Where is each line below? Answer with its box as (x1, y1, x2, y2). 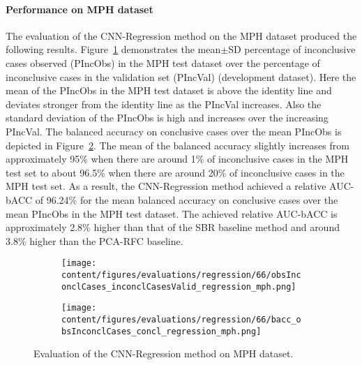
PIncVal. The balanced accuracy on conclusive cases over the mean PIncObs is (6, 124, 342, 138)
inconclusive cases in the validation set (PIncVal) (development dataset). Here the (6, 69, 356, 84)
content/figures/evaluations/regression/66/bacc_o (61, 314, 301, 325)
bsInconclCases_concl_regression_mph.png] (61, 326, 262, 336)
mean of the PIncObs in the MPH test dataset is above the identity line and (6, 83, 332, 98)
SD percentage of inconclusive (228, 42, 356, 57)
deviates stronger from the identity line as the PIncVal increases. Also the (6, 96, 322, 111)
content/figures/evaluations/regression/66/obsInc (61, 269, 301, 280)
